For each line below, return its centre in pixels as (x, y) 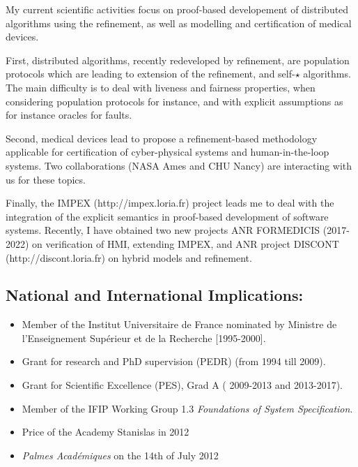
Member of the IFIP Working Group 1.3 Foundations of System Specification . (187, 408)
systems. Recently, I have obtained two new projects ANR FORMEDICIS (163, 230)
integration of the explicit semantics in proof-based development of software (167, 216)
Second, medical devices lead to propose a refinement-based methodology (162, 138)
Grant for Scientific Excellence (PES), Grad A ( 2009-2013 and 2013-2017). (182, 385)
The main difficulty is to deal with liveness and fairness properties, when (161, 87)
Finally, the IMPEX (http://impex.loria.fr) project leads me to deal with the (170, 203)
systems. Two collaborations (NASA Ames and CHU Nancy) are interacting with (179, 165)
